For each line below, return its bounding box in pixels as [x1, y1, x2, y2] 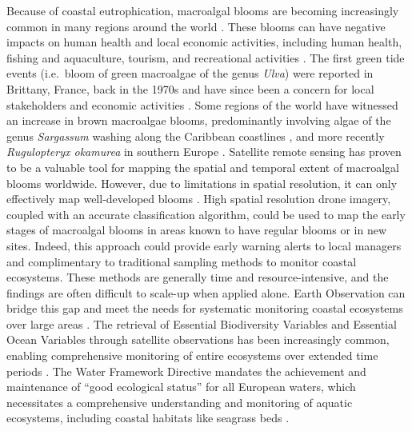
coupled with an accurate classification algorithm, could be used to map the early [6, 206, 406, 222]
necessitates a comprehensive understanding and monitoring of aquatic [6, 393, 353, 410]
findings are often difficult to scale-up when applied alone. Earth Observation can [6, 284, 406, 301]
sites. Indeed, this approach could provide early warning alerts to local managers [6, 237, 402, 253]
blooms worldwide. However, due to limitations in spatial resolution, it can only [6, 174, 398, 191]
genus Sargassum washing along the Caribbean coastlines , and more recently [6, 127, 385, 144]
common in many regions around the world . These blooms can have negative [6, 18, 386, 34]
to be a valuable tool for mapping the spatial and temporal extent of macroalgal [6, 158, 399, 175]
